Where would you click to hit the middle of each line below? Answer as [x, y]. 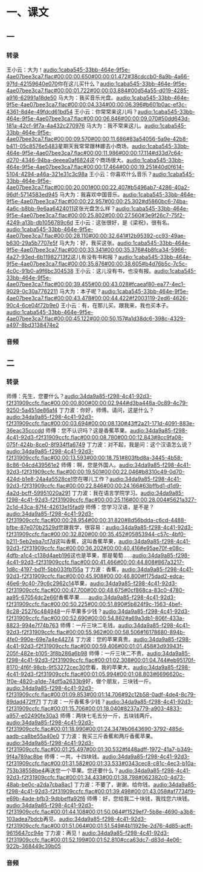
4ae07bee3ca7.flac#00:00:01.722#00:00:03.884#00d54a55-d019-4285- [98, 90]
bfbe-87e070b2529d [32, 528]
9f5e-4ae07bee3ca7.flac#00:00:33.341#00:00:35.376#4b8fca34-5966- [96, 249]
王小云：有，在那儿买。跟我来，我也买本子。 [116, 305]
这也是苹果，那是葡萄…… [101, 556]
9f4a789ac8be [25, 756]
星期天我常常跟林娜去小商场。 [95, 146]
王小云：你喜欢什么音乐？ [121, 174]
